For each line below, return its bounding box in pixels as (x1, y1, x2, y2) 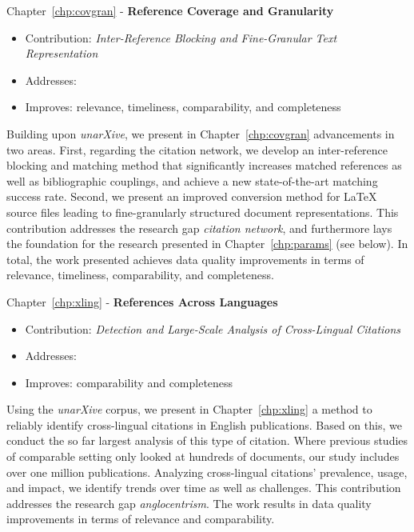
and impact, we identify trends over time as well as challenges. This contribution (6, 479, 401, 496)
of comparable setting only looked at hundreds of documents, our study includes (6, 448, 400, 465)
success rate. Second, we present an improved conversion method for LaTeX (6, 188, 377, 205)
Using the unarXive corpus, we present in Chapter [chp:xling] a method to (6, 401, 372, 418)
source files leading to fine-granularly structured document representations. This (6, 203, 399, 220)
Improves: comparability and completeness (25, 374, 233, 390)
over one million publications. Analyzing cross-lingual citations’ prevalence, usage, (6, 463, 408, 480)
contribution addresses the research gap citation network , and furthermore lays (6, 219, 392, 236)
